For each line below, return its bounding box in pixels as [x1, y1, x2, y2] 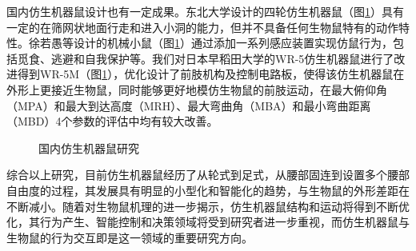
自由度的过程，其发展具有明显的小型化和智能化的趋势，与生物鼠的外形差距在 [6, 181, 410, 198]
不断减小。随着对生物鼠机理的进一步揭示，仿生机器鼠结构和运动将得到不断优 [6, 197, 410, 214]
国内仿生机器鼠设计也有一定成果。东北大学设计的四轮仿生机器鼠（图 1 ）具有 [6, 3, 404, 19]
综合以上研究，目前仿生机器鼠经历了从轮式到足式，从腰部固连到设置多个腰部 [6, 166, 410, 183]
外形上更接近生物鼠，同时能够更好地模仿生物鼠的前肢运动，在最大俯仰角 [6, 81, 387, 98]
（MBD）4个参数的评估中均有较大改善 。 [6, 113, 218, 129]
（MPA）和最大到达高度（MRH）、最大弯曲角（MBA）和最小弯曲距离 [6, 97, 371, 114]
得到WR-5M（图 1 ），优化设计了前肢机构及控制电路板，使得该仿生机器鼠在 [17, 66, 405, 82]
